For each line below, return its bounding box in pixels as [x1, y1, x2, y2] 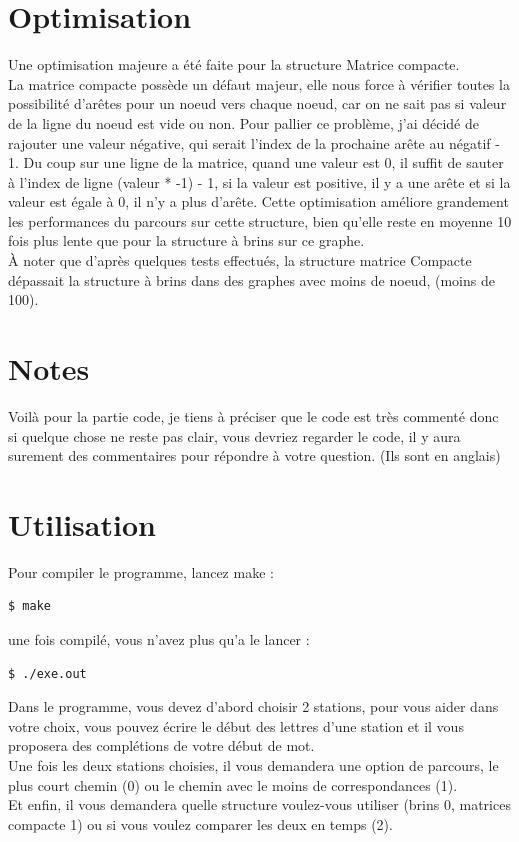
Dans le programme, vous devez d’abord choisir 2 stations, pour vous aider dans [8, 696, 499, 717]
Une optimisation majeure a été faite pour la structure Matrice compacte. [8, 54, 460, 75]
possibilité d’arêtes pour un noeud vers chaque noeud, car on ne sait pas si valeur [8, 93, 507, 114]
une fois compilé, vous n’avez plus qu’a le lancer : [8, 629, 310, 650]
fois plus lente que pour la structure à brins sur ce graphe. [8, 230, 365, 251]
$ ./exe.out [8, 666, 87, 681]
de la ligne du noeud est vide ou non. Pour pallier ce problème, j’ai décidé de [8, 112, 479, 133]
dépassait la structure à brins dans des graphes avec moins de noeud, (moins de [8, 269, 495, 290]
